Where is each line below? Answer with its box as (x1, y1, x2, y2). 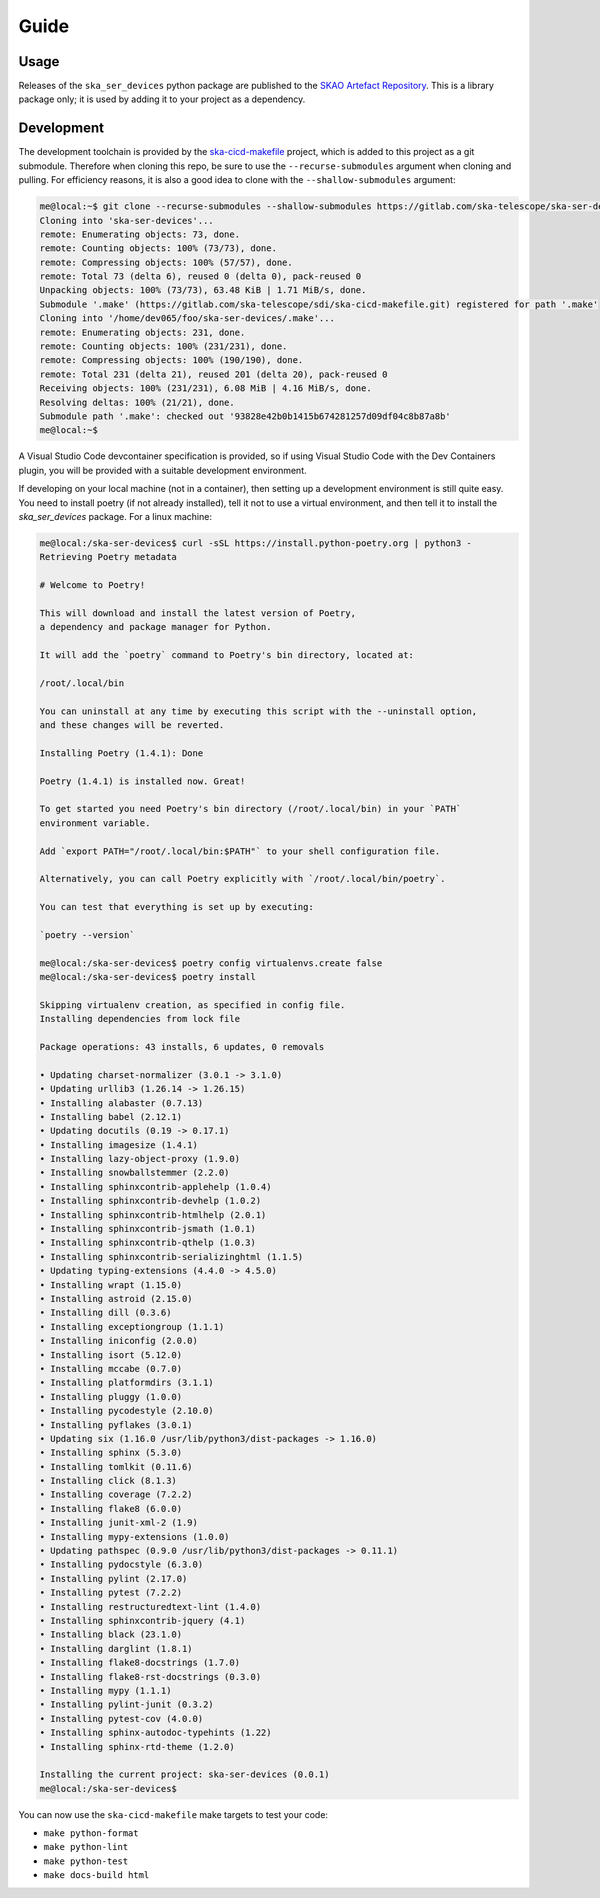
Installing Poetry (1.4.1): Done (39, 747, 204, 759)
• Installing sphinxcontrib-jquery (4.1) (39, 1615, 246, 1626)
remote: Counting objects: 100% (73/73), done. (39, 243, 277, 254)
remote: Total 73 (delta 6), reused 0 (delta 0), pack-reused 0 (39, 271, 362, 282)
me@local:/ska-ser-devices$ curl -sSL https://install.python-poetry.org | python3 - (39, 537, 472, 549)
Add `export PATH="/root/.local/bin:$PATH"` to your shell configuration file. (39, 845, 441, 857)
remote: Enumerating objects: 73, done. (39, 228, 240, 240)
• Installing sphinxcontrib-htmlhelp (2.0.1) (39, 1209, 267, 1220)
